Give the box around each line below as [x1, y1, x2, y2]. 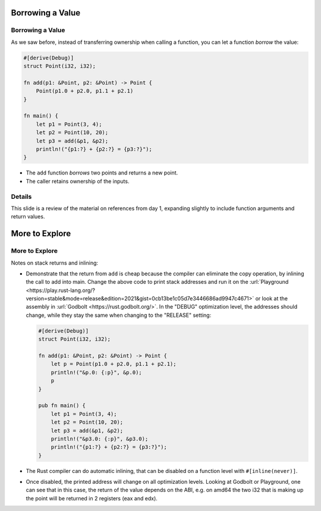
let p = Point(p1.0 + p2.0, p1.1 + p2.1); [51, 361, 177, 367]
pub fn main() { [38, 402, 86, 409]
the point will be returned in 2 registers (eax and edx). [26, 494, 158, 502]
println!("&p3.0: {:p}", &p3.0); [51, 435, 149, 442]
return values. [11, 213, 45, 220]
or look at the [255, 295, 288, 302]
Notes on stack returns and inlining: [11, 259, 98, 266]
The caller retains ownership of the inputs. [26, 177, 130, 185]
